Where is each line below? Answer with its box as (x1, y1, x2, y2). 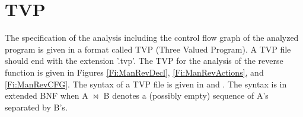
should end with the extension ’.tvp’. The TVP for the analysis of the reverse (5, 54, 283, 67)
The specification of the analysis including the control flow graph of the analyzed (5, 31, 299, 44)
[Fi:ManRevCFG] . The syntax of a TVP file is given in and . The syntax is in (5, 77, 287, 90)
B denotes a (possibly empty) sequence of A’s (103, 89, 269, 102)
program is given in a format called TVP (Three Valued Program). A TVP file (5, 43, 291, 55)
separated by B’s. (5, 100, 68, 113)
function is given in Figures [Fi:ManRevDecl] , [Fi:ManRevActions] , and (5, 66, 264, 78)
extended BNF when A (5, 89, 88, 102)
